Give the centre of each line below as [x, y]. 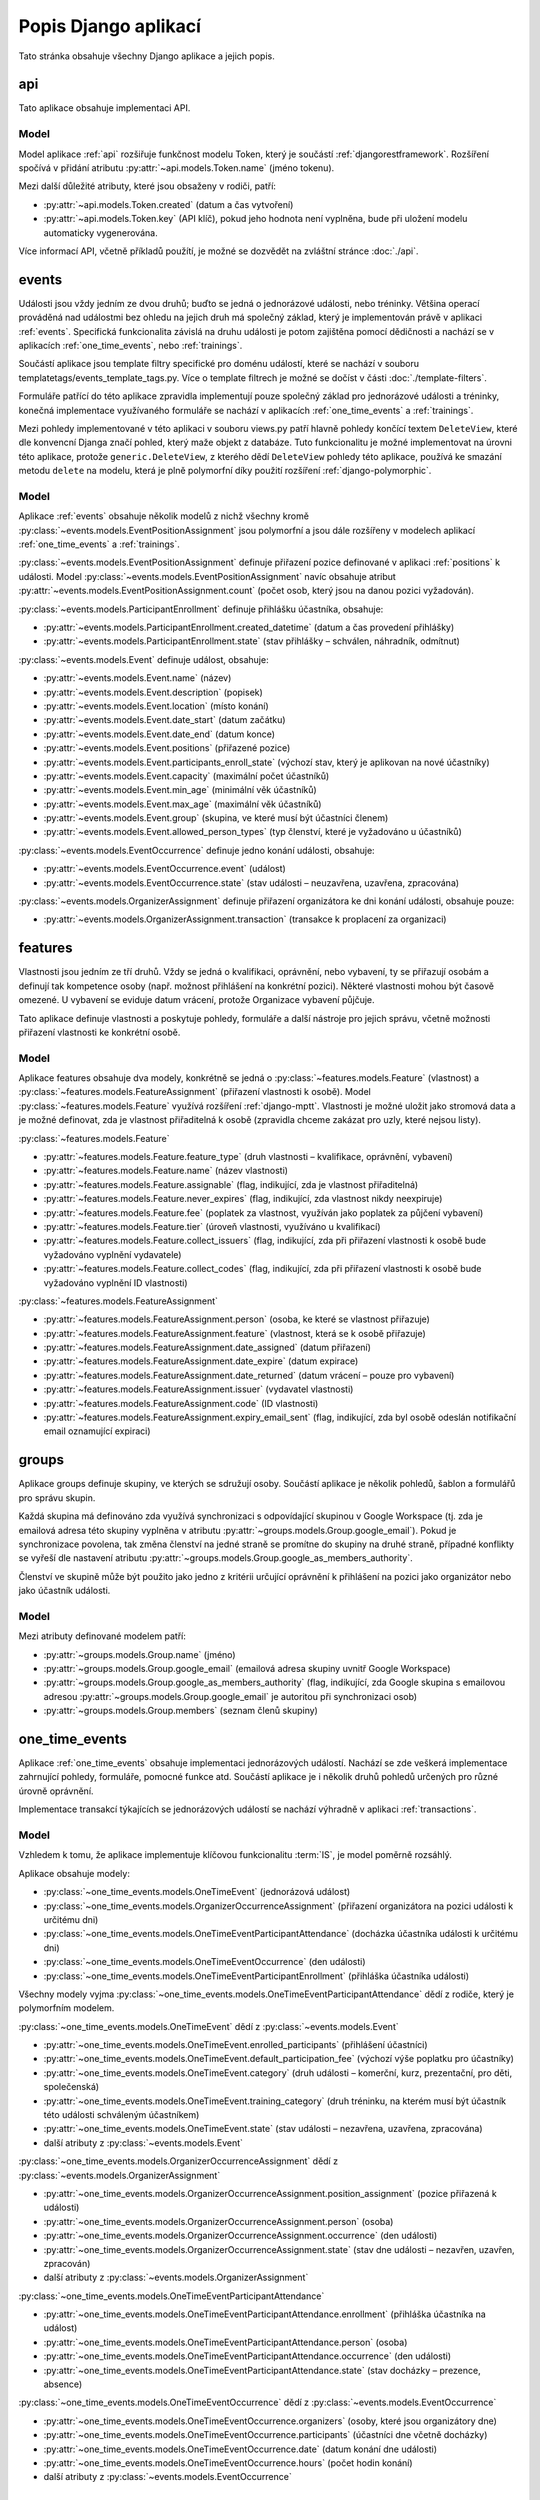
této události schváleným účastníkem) [121, 2115]
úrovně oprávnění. [56, 1791]
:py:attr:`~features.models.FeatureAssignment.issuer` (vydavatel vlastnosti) [198, 1389]
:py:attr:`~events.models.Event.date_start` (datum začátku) [164, 720]
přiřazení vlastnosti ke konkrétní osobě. [99, 1032]
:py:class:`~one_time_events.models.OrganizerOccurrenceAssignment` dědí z [178, 2161]
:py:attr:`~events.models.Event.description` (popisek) [153, 692]
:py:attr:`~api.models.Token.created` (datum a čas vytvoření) [168, 204]
